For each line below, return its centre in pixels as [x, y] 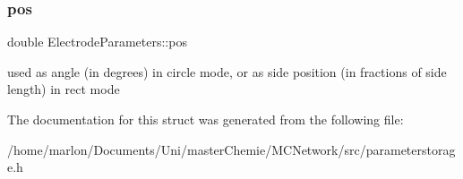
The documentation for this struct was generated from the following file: [206, 119]
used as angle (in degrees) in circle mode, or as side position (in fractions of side [227, 71]
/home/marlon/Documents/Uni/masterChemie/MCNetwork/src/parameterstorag [231, 149]
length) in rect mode [64, 89]
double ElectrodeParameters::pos [97, 42]
